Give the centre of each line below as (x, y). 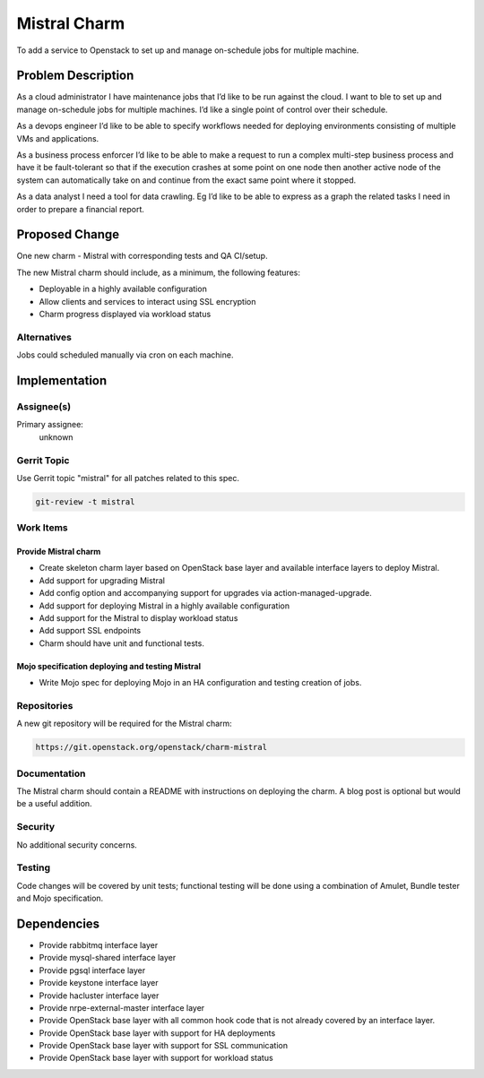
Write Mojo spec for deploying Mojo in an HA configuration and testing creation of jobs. (200, 683)
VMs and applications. (58, 138)
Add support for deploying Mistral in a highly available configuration (164, 606)
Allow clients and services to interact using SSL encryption (147, 301)
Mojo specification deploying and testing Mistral (109, 666)
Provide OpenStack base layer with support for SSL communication (164, 1046)
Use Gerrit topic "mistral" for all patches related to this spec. (128, 478)
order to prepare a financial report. (81, 209)
